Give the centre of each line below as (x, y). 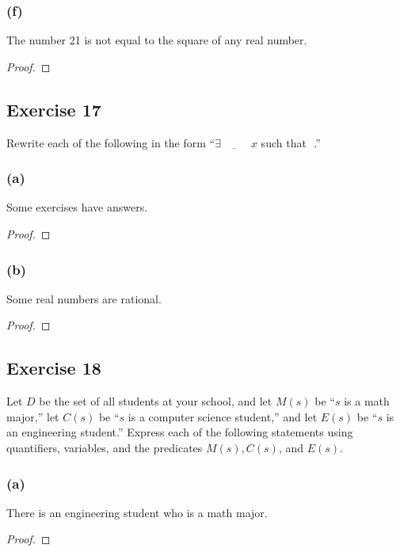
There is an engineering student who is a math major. (137, 512)
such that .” (291, 142)
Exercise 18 (54, 368)
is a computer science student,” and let (223, 416)
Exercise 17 (54, 109)
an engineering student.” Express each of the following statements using (180, 432)
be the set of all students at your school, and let (156, 401)
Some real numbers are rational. (84, 298)
